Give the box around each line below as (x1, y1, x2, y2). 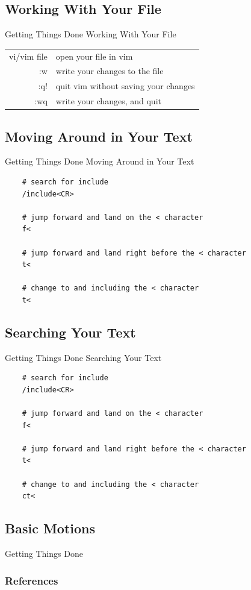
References (5, 573, 58, 588)
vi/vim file (9, 49, 48, 62)
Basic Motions (5, 519, 96, 538)
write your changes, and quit (55, 95, 161, 107)
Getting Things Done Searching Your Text (5, 351, 162, 363)
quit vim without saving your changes (55, 80, 195, 92)
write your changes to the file (55, 64, 164, 77)
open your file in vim (55, 49, 133, 62)
